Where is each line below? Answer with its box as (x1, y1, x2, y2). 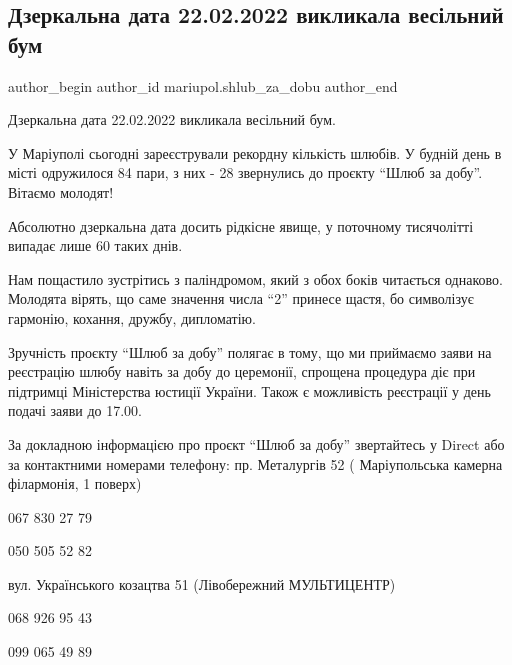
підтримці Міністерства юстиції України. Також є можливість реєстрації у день (8, 380, 491, 401)
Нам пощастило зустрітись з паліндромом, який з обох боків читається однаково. (8, 268, 503, 289)
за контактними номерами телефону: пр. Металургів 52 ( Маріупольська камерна (8, 453, 503, 474)
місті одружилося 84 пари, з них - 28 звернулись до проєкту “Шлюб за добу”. (8, 162, 483, 183)
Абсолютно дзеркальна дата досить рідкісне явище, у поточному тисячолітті (8, 215, 474, 236)
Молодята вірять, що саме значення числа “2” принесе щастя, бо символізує (8, 288, 474, 309)
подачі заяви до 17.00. (8, 400, 142, 421)
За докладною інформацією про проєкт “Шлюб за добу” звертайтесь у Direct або (8, 433, 505, 454)
